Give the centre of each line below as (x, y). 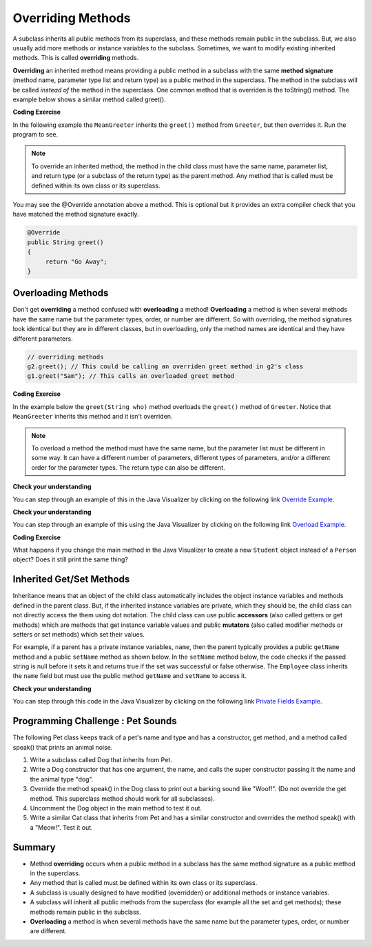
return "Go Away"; (76, 261)
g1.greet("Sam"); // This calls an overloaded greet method (131, 376)
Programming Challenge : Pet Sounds (95, 721)
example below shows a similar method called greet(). (90, 99)
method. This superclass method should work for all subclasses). (122, 798)
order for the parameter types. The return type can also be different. (128, 467)
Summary (34, 847)
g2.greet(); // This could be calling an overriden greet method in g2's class (165, 367)
